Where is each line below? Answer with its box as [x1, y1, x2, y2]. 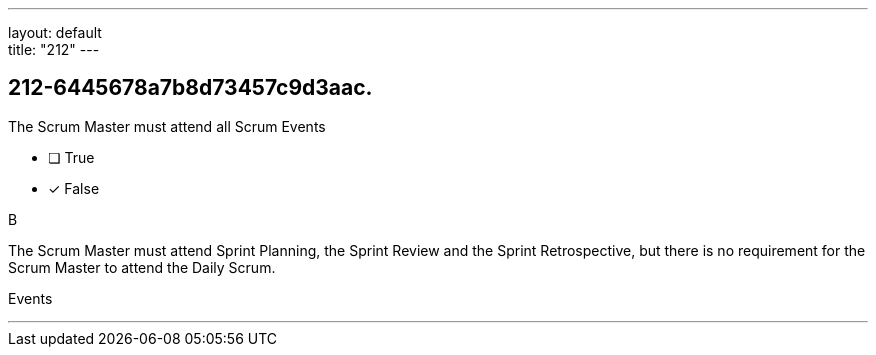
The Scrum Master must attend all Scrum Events [8, 117, 326, 135]
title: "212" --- [8, 41, 100, 58]
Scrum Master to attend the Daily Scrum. [8, 258, 276, 276]
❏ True [48, 148, 95, 166]
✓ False [48, 179, 100, 197]
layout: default [8, 24, 102, 41]
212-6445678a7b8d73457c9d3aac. [8, 75, 373, 101]
